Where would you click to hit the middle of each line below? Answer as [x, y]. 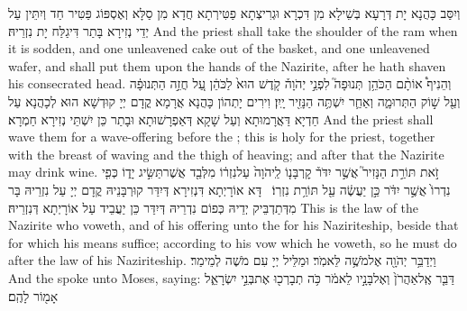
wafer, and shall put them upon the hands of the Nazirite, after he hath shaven [227, 65]
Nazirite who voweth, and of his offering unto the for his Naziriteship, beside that [233, 225]
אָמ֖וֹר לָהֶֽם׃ [33, 295]
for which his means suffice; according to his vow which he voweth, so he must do [233, 242]
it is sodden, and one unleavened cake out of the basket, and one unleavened [219, 48]
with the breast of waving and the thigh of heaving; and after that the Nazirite [226, 154]
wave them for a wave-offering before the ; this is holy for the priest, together [222, 137]
